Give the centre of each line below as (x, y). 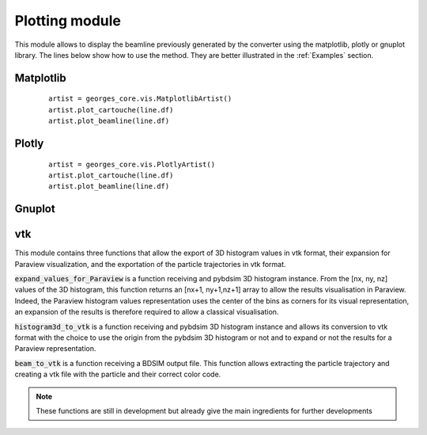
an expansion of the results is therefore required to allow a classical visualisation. (147, 312)
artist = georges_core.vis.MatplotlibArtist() (140, 99)
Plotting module (68, 21)
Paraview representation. (55, 349)
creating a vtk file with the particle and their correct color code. (118, 374)
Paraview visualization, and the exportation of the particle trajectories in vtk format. (150, 264)
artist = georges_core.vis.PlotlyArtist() (132, 164)
